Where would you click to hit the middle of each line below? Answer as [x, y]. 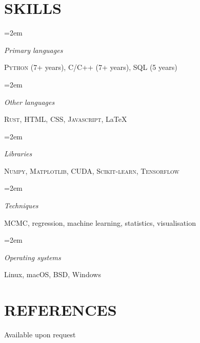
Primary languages [34, 50]
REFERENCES [61, 310]
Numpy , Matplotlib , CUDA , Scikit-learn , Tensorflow [92, 170]
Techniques [21, 205]
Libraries [18, 154]
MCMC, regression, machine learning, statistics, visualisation [100, 222]
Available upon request [40, 335]
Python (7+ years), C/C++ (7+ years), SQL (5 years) [91, 67]
